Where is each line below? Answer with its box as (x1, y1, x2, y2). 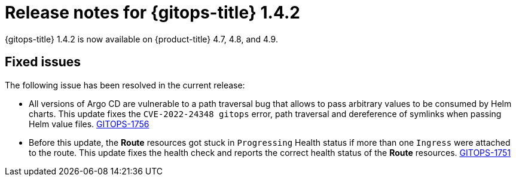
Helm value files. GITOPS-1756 (29, 118, 149, 129)
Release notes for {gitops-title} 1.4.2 (5, 2, 300, 23)
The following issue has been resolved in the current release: (5, 79, 245, 90)
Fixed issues (5, 54, 81, 70)
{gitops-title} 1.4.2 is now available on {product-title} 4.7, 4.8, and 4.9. (5, 33, 278, 44)
